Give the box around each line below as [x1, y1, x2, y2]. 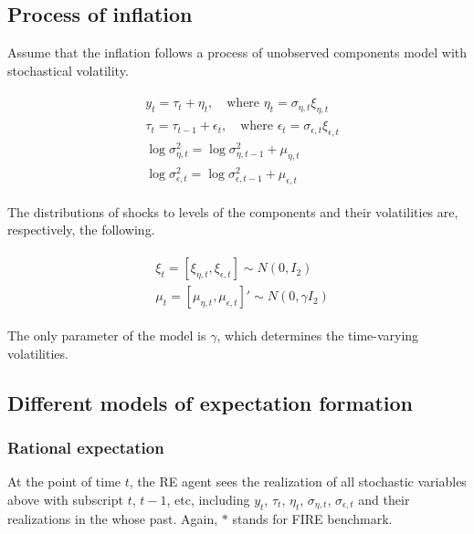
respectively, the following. [7, 220, 155, 239]
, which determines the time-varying [216, 326, 419, 345]
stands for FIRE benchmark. [232, 509, 393, 529]
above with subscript [7, 489, 123, 508]
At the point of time [7, 472, 121, 491]
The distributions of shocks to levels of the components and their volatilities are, [7, 202, 458, 221]
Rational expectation [7, 436, 164, 459]
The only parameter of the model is [7, 326, 206, 345]
